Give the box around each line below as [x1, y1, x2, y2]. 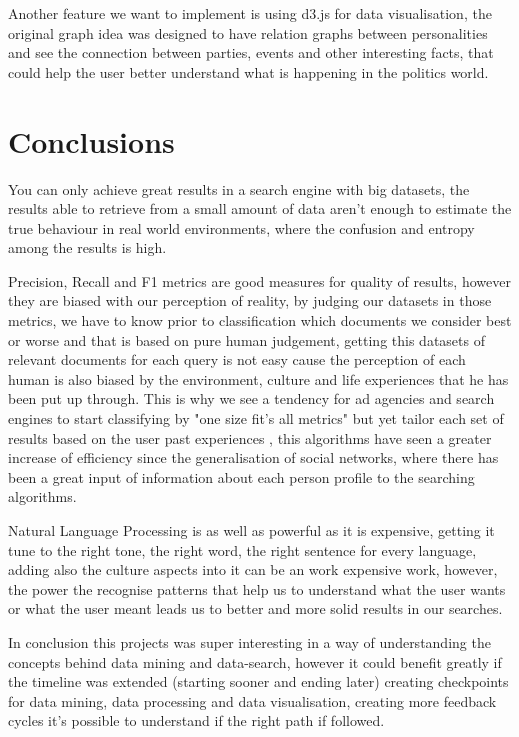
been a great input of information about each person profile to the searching [8, 466, 475, 487]
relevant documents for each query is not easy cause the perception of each [8, 349, 466, 370]
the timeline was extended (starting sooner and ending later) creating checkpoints [8, 671, 509, 692]
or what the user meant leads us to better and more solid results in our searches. [8, 598, 503, 619]
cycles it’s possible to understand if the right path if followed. [8, 710, 385, 731]
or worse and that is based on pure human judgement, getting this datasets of [8, 329, 485, 350]
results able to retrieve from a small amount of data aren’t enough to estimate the [8, 198, 512, 219]
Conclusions [8, 120, 175, 161]
